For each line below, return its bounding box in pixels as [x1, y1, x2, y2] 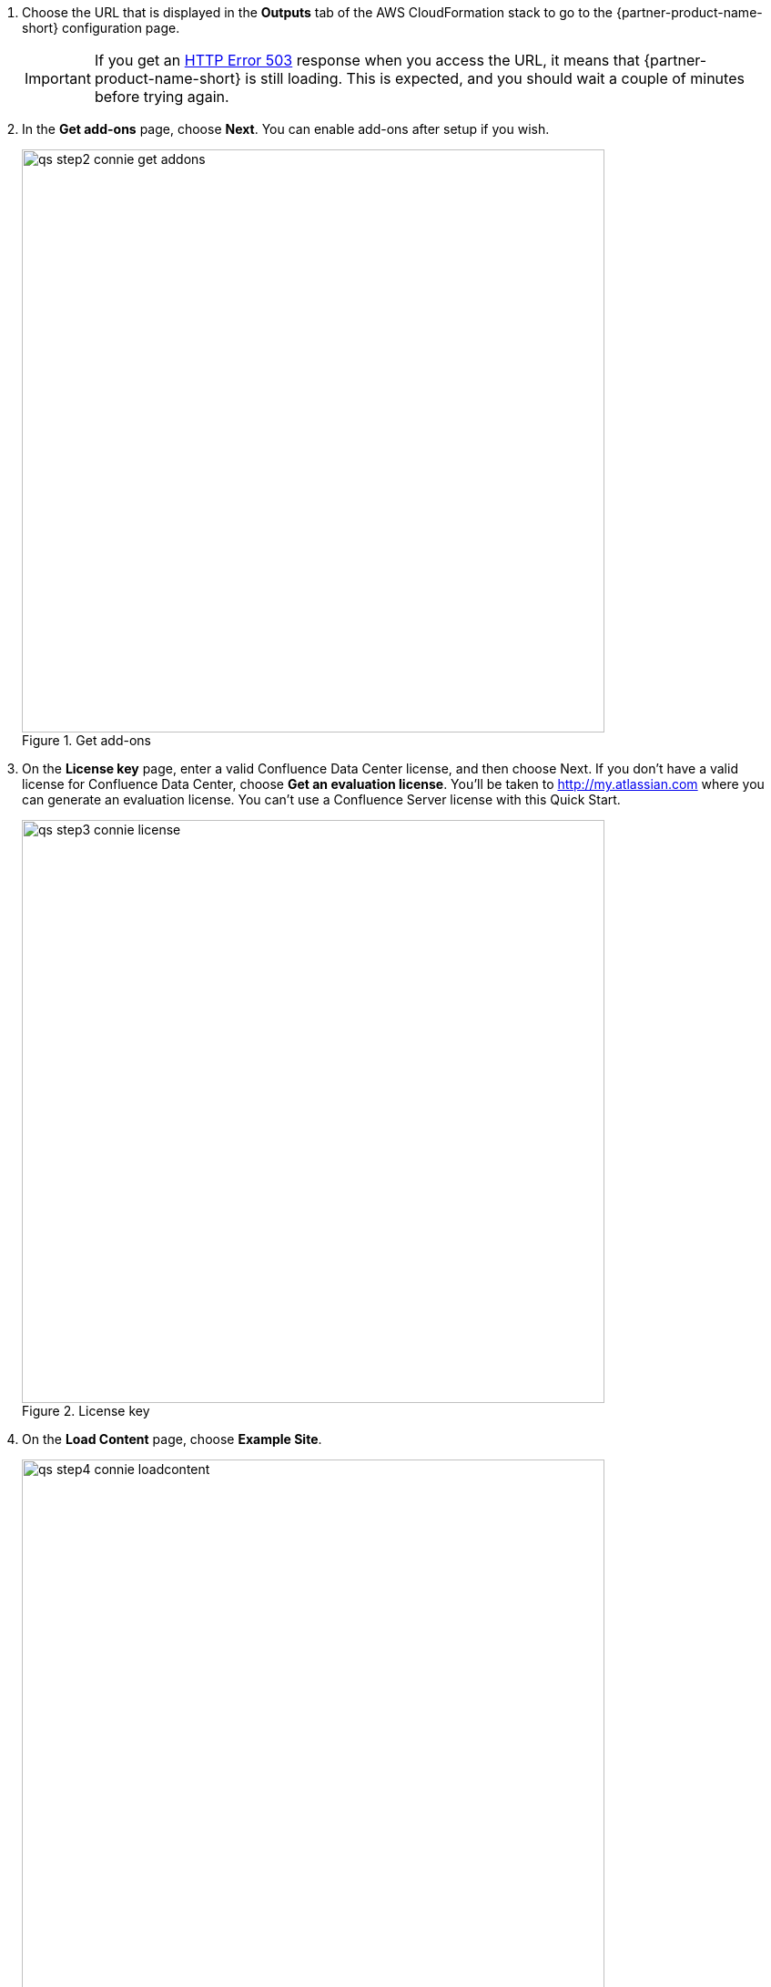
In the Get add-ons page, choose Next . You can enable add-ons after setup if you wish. [22, 121, 550, 137]
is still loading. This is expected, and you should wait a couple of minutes [245, 69, 745, 87]
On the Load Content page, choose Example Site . [22, 1431, 322, 1447]
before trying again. [94, 87, 229, 106]
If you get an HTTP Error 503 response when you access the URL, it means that [94, 51, 640, 69]
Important [25, 69, 91, 87]
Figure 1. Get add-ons [22, 732, 151, 748]
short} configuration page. [22, 20, 180, 36]
